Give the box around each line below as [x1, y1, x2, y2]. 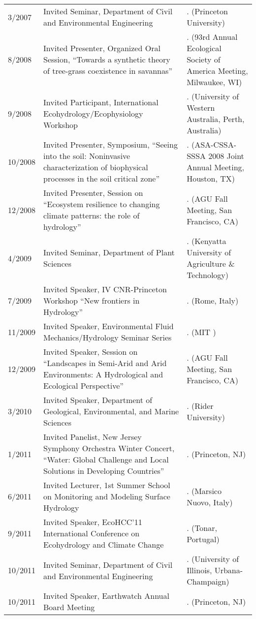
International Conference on [43, 527, 140, 539]
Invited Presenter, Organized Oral [43, 42, 160, 54]
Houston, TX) [187, 173, 235, 184]
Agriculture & [187, 258, 235, 269]
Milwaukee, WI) [187, 76, 242, 88]
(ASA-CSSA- [191, 139, 237, 150]
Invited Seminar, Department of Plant [43, 247, 175, 258]
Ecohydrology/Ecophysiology [43, 107, 143, 119]
